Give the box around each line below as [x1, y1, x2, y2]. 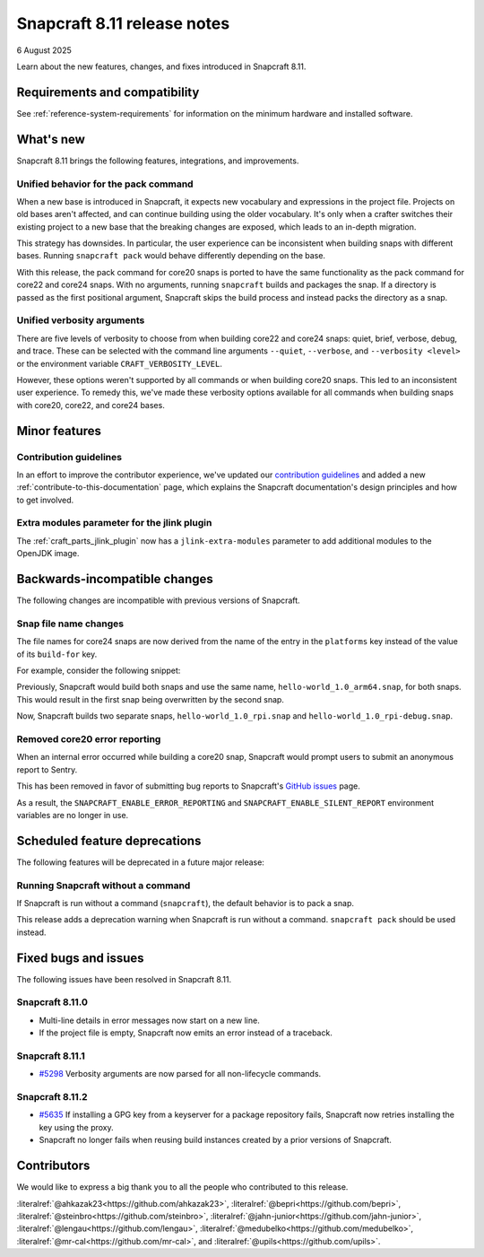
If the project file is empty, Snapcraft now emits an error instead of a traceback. [39, 1027, 333, 1038]
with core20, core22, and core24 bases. [16, 399, 165, 410]
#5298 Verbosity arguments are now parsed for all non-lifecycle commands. [39, 1069, 322, 1079]
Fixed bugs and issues [16, 950, 144, 965]
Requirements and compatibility [16, 84, 200, 100]
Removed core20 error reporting [16, 732, 161, 745]
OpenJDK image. [16, 548, 80, 559]
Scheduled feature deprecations [16, 833, 202, 848]
